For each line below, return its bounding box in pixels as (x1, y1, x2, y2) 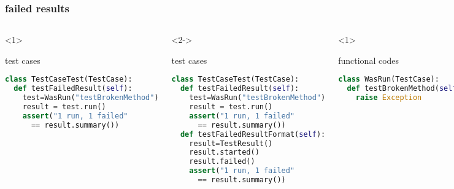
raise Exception (355, 93, 422, 102)
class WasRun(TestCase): (338, 75, 439, 84)
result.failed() (189, 157, 255, 166)
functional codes (338, 53, 399, 66)
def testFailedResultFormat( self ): (180, 129, 326, 139)
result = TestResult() (189, 139, 273, 148)
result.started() (189, 148, 260, 157)
